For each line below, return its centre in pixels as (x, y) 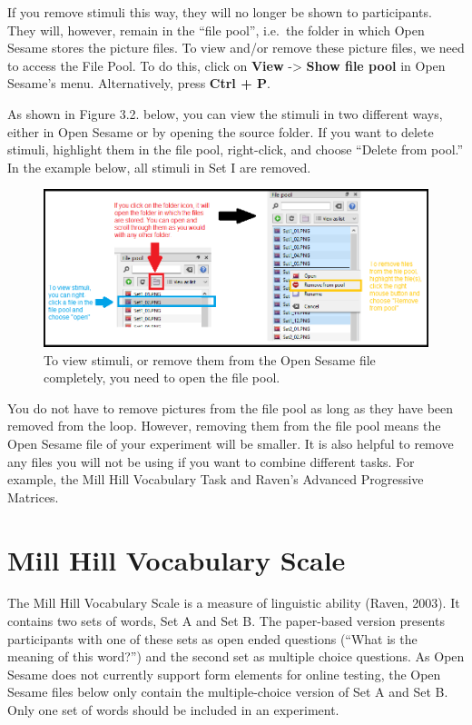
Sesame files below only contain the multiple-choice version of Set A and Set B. (228, 692)
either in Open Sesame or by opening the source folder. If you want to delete (221, 131)
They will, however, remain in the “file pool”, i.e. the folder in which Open (216, 30)
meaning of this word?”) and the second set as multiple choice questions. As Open (236, 656)
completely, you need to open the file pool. (162, 377)
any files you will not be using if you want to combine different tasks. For (211, 461)
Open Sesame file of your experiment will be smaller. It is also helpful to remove (231, 443)
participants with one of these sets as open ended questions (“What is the (212, 638)
